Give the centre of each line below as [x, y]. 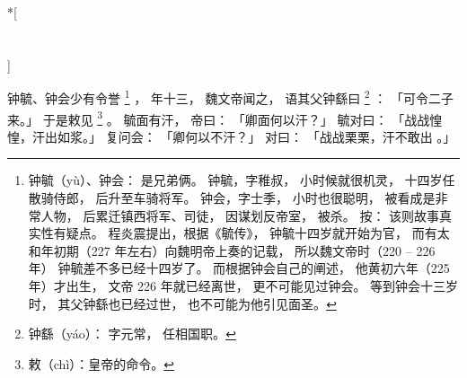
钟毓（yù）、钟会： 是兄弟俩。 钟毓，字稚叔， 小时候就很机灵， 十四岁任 [242, 180]
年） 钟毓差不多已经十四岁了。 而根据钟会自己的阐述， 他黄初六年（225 [239, 268]
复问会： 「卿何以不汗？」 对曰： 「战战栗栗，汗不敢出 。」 [281, 136]
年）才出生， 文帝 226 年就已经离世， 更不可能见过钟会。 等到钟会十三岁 [243, 286]
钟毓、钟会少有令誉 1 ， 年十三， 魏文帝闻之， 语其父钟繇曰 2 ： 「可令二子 [230, 97]
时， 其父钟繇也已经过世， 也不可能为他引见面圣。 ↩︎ [182, 303]
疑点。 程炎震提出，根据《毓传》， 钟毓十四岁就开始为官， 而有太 [258, 233]
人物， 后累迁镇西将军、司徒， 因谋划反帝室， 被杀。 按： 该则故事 [240, 215]
